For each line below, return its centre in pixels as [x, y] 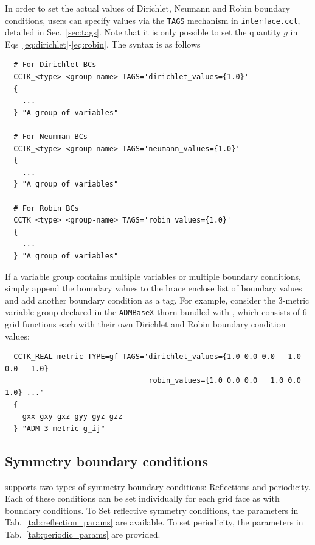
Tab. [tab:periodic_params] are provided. [83, 534]
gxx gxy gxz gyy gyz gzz [72, 417]
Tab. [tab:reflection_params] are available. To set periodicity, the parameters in [154, 522]
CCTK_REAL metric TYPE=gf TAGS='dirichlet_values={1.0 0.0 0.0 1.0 [157, 357]
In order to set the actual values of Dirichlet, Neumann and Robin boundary [147, 8]
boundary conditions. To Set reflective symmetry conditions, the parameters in [152, 510]
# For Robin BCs [46, 208]
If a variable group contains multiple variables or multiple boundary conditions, [153, 276]
